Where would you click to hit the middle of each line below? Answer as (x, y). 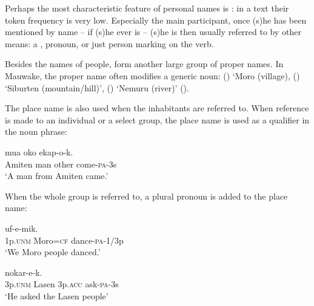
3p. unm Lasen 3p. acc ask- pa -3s (62, 284)
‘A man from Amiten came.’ (57, 176)
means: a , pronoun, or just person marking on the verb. (109, 43)
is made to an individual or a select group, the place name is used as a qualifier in (157, 119)
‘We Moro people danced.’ (53, 252)
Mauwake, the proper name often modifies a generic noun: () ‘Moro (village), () (152, 75)
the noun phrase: (36, 132)
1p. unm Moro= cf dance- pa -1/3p (64, 240)
